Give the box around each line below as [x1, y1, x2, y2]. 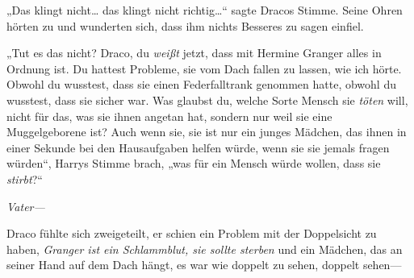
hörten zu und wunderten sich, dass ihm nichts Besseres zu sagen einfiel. [6, 17, 364, 34]
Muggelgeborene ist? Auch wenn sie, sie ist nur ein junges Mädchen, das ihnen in [6, 123, 407, 140]
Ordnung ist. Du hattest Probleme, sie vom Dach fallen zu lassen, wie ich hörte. [6, 60, 402, 77]
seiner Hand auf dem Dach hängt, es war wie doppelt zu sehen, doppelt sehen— [6, 256, 402, 273]
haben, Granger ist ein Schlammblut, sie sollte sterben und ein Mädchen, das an [6, 240, 403, 257]
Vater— [6, 197, 45, 214]
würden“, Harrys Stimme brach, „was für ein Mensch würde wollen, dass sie [6, 155, 381, 172]
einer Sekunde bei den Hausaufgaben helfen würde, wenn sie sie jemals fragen [6, 139, 390, 156]
